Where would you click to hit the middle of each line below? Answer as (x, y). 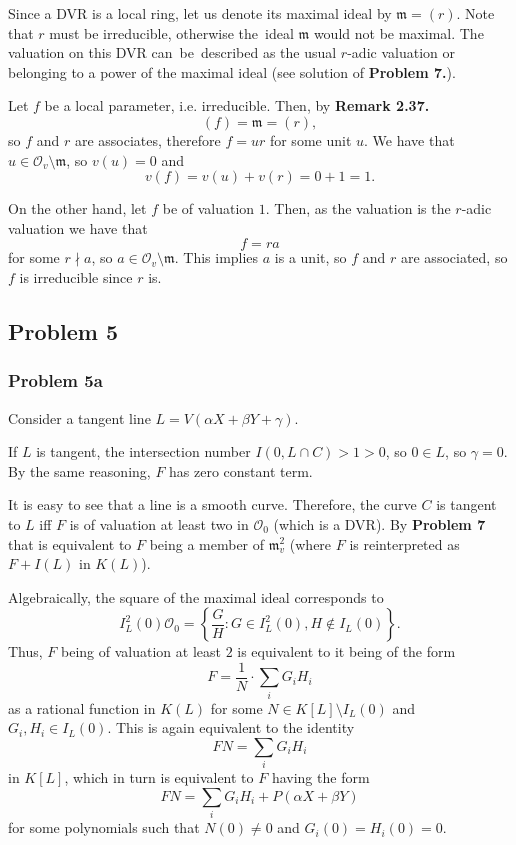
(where (310, 543)
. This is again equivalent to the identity (231, 727)
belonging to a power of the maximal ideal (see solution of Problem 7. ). (232, 71)
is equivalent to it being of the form (346, 651)
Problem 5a (55, 380)
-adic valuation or (401, 52)
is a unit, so (310, 257)
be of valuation (208, 208)
